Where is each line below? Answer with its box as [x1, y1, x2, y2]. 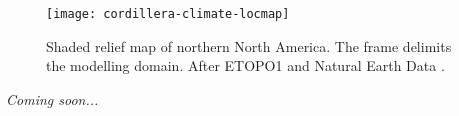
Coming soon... [6, 88, 99, 109]
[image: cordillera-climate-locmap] [46, 7, 290, 21]
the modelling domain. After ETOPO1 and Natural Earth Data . [46, 55, 445, 76]
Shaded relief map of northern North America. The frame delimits [46, 35, 452, 56]
